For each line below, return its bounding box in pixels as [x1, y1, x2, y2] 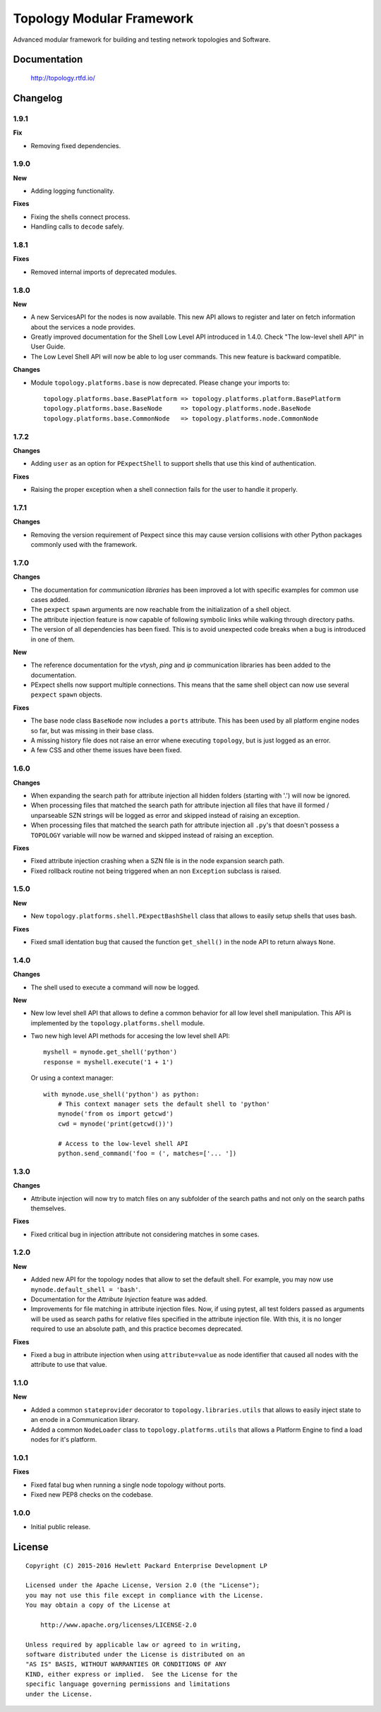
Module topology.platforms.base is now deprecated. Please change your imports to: [30, 378, 290, 387]
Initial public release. [30, 1523, 91, 1531]
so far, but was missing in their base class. [30, 726, 155, 735]
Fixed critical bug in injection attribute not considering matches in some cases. [30, 1230, 260, 1238]
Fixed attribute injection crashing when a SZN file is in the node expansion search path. [30, 857, 285, 865]
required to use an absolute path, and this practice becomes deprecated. [30, 1325, 243, 1333]
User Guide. [30, 342, 66, 351]
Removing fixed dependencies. [30, 141, 121, 150]
